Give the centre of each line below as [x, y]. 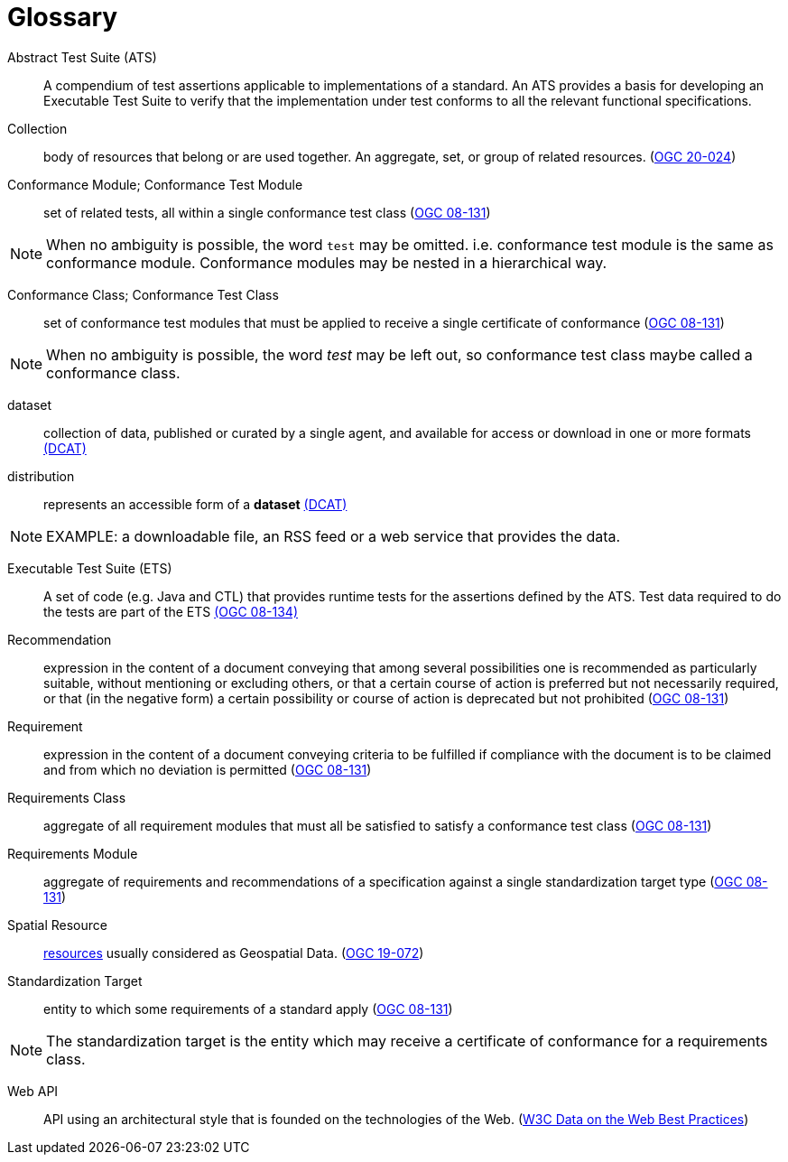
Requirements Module [73, 853]
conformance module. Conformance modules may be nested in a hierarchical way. [327, 262]
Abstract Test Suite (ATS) [82, 57]
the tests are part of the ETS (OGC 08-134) [171, 611]
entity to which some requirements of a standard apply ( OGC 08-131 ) [248, 1009]
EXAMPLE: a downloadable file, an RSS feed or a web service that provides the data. [334, 536]
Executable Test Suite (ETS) [90, 568]
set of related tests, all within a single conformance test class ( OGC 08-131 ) [267, 212]
